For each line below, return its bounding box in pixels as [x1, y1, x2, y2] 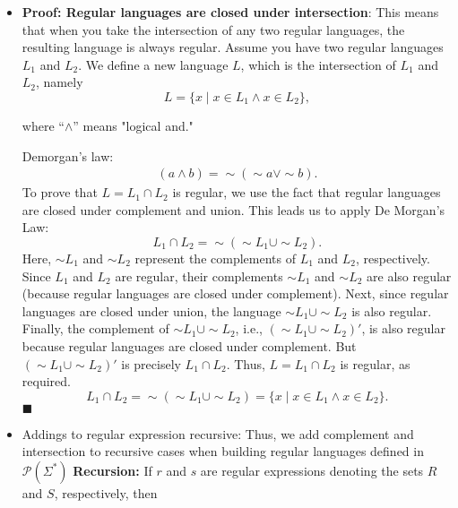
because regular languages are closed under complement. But [22, 336, 357, 355]
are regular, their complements [115, 266, 283, 285]
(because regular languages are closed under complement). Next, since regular [22, 284, 449, 303]
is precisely [121, 354, 181, 373]
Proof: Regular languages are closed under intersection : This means [22, 3, 439, 21]
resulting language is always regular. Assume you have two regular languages [22, 38, 444, 56]
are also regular [367, 266, 452, 285]
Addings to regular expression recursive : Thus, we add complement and [22, 424, 414, 443]
